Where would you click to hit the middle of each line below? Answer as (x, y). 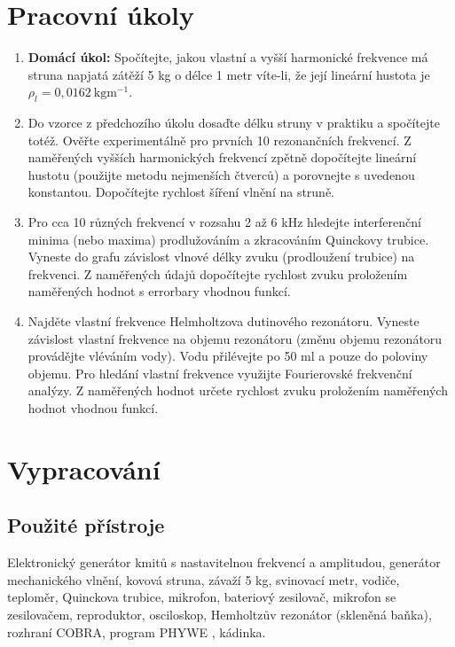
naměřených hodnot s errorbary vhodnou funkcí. (159, 291)
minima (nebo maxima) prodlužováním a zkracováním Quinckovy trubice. (228, 239)
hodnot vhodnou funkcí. (93, 408)
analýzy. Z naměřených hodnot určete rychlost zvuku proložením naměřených (238, 390)
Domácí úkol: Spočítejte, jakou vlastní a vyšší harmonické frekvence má (228, 57)
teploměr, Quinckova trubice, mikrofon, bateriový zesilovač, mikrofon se (202, 597)
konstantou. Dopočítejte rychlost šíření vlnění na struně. (181, 192)
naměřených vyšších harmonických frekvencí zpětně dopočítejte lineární (222, 157)
